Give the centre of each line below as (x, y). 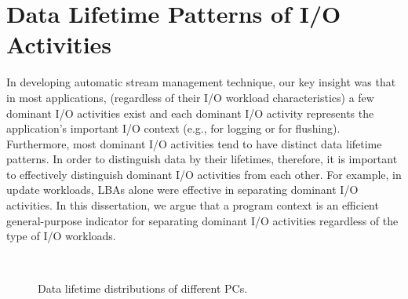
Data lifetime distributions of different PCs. (143, 288)
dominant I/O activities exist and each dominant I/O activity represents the (190, 113)
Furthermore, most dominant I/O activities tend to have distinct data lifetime (194, 143)
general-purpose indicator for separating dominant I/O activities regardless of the (202, 220)
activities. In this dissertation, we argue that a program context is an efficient (193, 205)
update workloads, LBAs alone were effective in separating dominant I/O (182, 190)
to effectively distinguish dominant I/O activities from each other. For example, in (204, 174)
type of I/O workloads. (61, 236)
